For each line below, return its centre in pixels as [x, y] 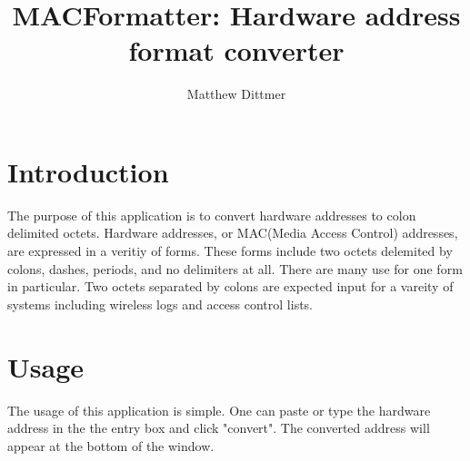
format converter [236, 50]
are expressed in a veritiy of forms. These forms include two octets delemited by [230, 251]
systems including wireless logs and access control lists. [160, 304]
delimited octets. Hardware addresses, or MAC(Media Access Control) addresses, [233, 233]
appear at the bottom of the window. [111, 445]
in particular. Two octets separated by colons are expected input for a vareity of [230, 286]
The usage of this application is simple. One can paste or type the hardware [219, 410]
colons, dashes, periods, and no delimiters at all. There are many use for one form [235, 268]
